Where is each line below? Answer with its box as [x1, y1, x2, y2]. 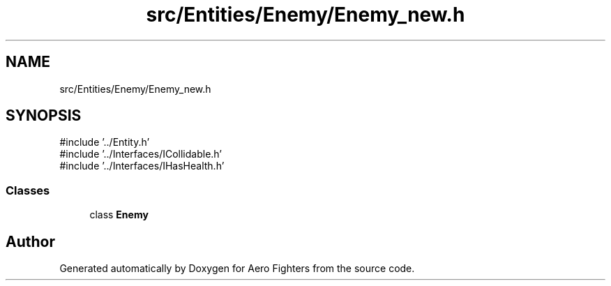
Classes [6, 183, 50, 197]
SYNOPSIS [6, 107, 82, 125]
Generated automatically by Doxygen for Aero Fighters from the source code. [59, 262, 415, 275]
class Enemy [89, 209, 149, 221]
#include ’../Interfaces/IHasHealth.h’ [59, 160, 225, 172]
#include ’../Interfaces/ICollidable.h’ [59, 148, 222, 160]
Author [6, 232, 55, 250]
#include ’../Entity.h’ [59, 136, 150, 149]
